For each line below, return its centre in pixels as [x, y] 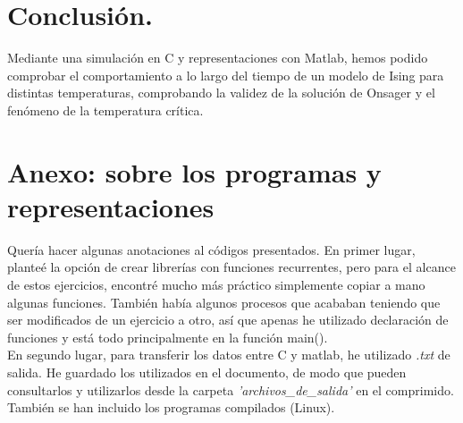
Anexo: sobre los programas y [194, 171]
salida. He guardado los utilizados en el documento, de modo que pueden [207, 372]
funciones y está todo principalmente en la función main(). [168, 337]
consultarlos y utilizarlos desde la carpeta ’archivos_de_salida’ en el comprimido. [231, 389]
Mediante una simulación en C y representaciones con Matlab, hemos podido [218, 58]
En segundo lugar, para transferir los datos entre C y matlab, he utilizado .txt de [229, 355]
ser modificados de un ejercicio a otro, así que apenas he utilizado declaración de [228, 320]
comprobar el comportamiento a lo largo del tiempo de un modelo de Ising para [226, 75]
